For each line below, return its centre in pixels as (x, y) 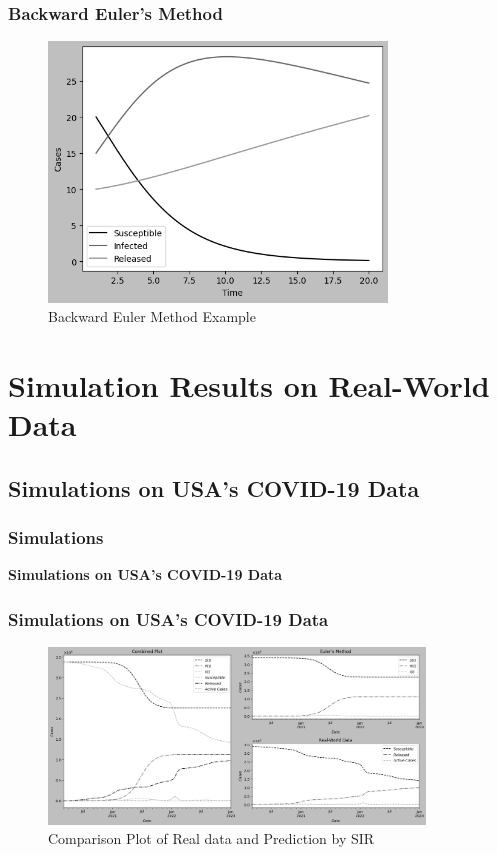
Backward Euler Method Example (152, 316)
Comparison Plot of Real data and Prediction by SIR (211, 838)
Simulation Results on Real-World (249, 385)
